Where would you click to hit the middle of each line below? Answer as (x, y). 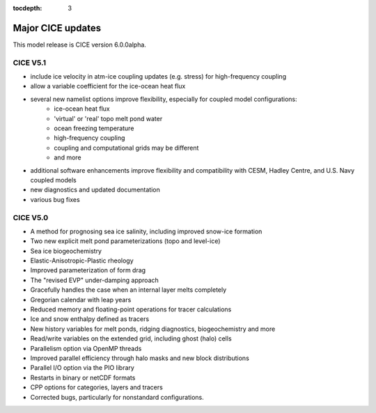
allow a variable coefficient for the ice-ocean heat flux (108, 86)
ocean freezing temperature (94, 128)
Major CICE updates (57, 28)
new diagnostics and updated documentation (95, 190)
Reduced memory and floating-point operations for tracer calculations (131, 309)
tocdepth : (28, 8)
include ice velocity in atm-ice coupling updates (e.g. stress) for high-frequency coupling (158, 77)
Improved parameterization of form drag (88, 270)
